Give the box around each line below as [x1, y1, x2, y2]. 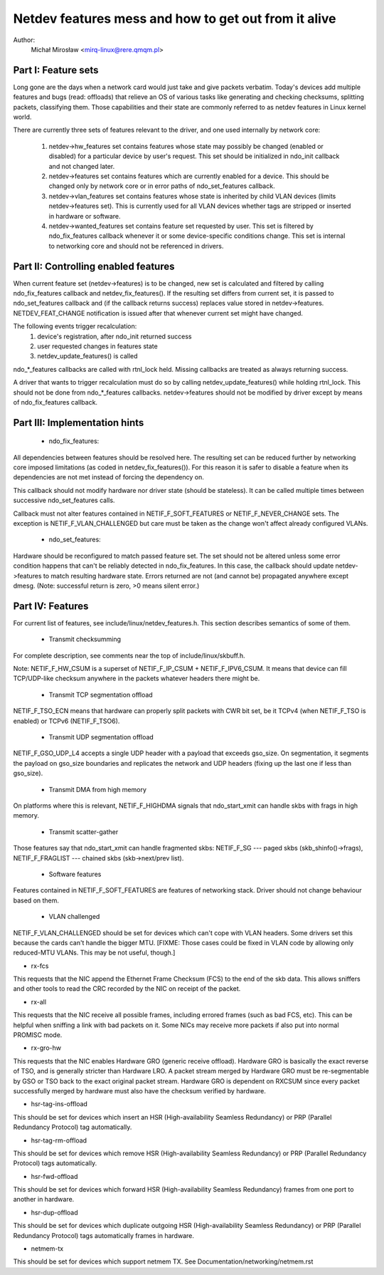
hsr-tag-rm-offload [31, 1136, 87, 1145]
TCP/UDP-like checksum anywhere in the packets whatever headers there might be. [13, 674, 260, 683]
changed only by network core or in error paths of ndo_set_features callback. [48, 182, 275, 190]
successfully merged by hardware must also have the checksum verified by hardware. [13, 1086, 266, 1095]
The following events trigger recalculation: [13, 322, 137, 331]
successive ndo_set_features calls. [13, 496, 115, 505]
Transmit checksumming [48, 635, 121, 644]
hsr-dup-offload [31, 1208, 78, 1217]
